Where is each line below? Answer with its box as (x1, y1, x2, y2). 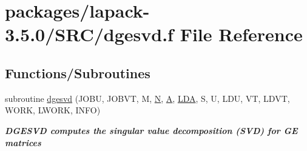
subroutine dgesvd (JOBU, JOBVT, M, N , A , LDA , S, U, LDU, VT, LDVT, (5, 92, 290, 104)
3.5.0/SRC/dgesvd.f (5, 22, 174, 47)
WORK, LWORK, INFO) (5, 104, 101, 116)
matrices (5, 136, 41, 149)
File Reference (180, 22, 303, 47)
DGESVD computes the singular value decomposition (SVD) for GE (5, 124, 298, 136)
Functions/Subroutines (5, 63, 150, 82)
